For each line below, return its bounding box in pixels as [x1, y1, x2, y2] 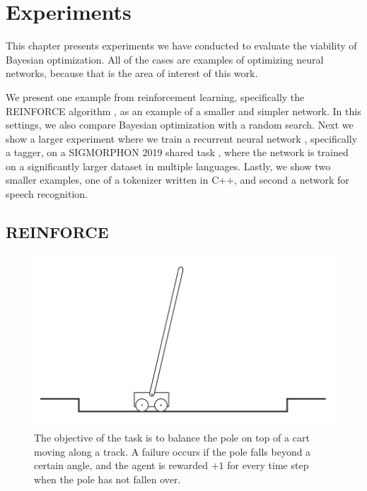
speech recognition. [6, 187, 88, 201]
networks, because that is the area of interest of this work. [6, 66, 258, 81]
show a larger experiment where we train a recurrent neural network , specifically [6, 131, 358, 146]
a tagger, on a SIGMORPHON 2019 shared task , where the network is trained [6, 145, 349, 160]
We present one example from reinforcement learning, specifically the [6, 89, 305, 104]
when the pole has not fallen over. [34, 471, 181, 486]
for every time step [227, 458, 309, 473]
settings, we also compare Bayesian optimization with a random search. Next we [6, 117, 354, 132]
